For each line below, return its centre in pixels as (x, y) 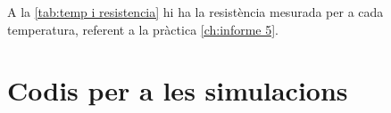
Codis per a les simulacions (178, 90)
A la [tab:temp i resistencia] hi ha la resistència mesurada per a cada (195, 12)
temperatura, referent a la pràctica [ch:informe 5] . (143, 29)
